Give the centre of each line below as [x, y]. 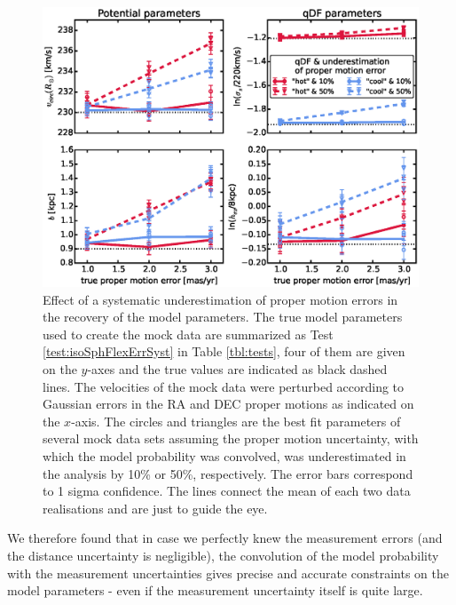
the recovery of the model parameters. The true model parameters [223, 317]
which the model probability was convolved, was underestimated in [224, 456]
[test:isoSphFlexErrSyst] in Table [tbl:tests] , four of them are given [224, 351]
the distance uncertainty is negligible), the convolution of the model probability [223, 555]
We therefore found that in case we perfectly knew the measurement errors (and [225, 538]
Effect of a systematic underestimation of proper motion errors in [220, 299]
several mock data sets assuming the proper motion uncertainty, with [231, 438]
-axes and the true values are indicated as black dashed [237, 369]
